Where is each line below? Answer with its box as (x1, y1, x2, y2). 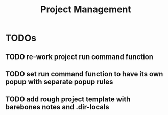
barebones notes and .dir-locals (5, 103, 110, 111)
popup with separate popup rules (5, 77, 113, 86)
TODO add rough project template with (5, 95, 131, 104)
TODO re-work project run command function (5, 52, 153, 61)
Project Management (40, 4, 131, 15)
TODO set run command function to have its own (5, 70, 163, 78)
